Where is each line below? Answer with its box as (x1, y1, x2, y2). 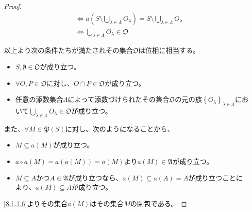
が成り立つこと (188, 172, 236, 182)
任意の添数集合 (15, 94, 63, 104)
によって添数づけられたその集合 (67, 94, 169, 104)
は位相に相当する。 (138, 45, 200, 55)
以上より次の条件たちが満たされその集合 (4, 45, 133, 55)
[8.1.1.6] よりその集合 (4, 198, 68, 208)
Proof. (4, 1, 22, 11)
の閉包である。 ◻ (130, 198, 187, 208)
